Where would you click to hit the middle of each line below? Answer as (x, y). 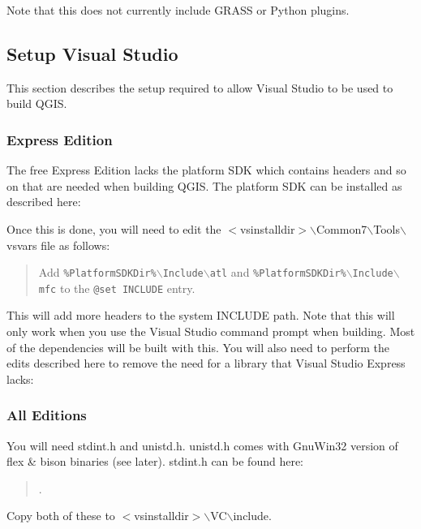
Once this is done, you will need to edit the (114, 228)
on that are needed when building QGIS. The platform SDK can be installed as (204, 185)
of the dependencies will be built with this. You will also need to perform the (198, 347)
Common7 (342, 228)
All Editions (47, 415)
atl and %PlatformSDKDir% (278, 272)
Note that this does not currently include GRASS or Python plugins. (178, 10)
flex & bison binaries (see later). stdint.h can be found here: (155, 461)
